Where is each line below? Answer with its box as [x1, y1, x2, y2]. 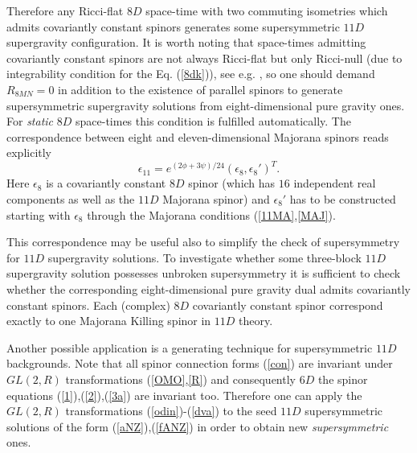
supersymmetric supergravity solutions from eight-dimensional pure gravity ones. [6, 97, 405, 113]
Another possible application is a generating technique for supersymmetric [6, 339, 373, 356]
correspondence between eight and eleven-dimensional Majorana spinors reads [6, 128, 389, 145]
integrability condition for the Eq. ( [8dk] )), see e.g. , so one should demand [6, 65, 375, 82]
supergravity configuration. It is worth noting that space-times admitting [6, 34, 366, 51]
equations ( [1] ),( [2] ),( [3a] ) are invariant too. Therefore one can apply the [6, 386, 362, 403]
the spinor [317, 370, 368, 387]
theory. [239, 312, 273, 329]
